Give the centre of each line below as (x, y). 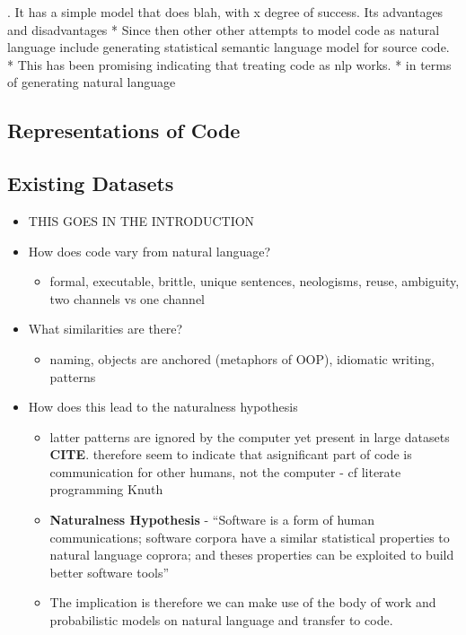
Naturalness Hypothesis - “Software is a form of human (212, 520)
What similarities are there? (106, 329)
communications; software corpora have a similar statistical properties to (250, 537)
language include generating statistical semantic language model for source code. (229, 47)
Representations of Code (124, 130)
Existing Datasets (91, 183)
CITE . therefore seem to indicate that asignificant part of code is (231, 454)
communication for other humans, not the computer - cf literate (225, 471)
